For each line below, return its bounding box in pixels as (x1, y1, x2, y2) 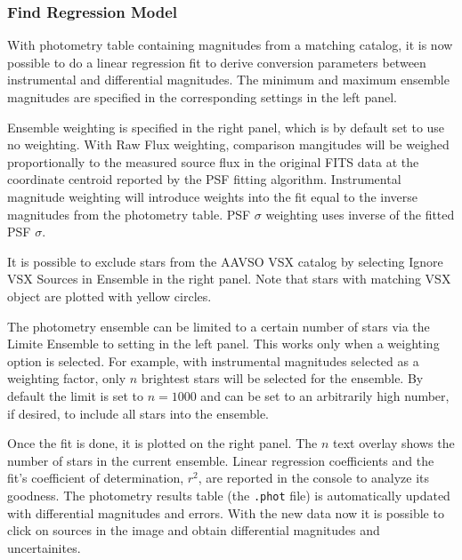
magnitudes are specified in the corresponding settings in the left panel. (7, 88, 398, 106)
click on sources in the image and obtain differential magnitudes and (7, 521, 380, 540)
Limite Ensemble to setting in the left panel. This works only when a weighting (7, 334, 440, 353)
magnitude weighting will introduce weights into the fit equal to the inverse (7, 187, 418, 205)
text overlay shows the (332, 434, 455, 452)
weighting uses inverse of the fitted (265, 204, 455, 223)
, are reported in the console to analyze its (198, 468, 430, 487)
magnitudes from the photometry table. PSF (7, 204, 251, 223)
